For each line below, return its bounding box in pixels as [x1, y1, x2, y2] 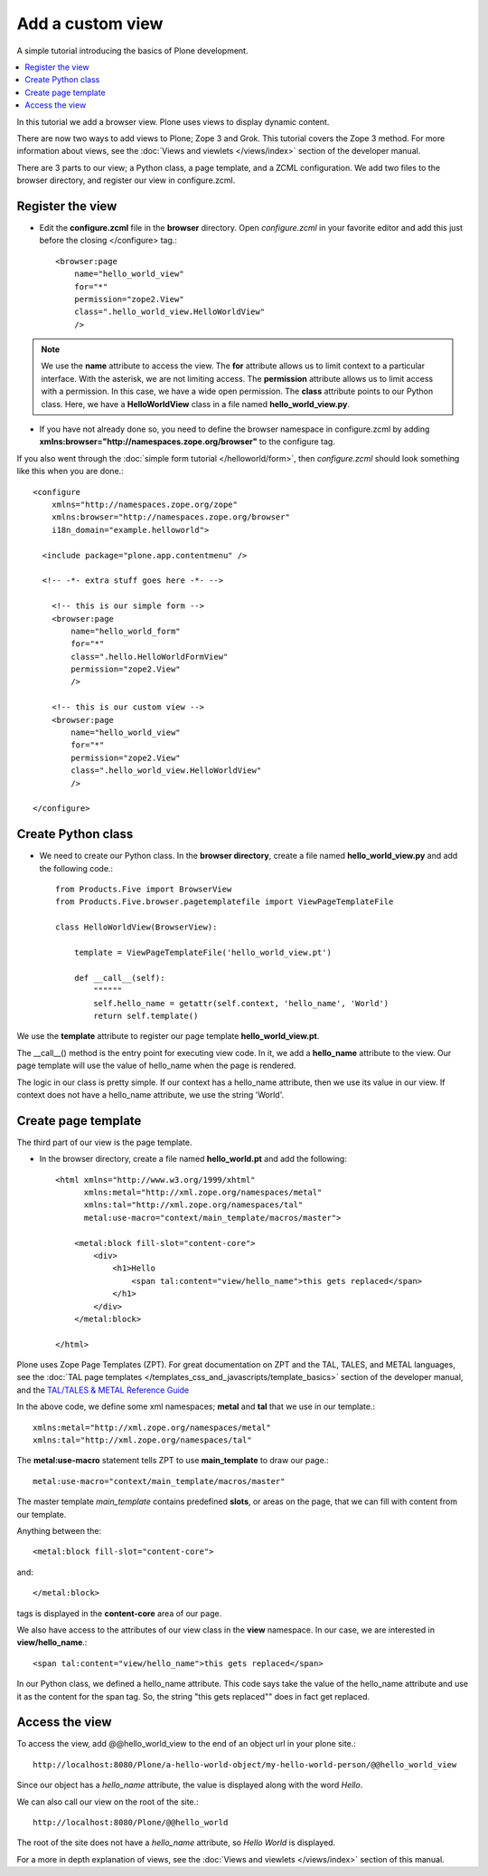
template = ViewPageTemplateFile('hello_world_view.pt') [73, 948, 332, 958]
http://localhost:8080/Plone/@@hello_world [33, 1817, 229, 1827]
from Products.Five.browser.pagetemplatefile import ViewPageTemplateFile [55, 897, 394, 907]
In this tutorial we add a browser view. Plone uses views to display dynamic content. [16, 116, 330, 127]
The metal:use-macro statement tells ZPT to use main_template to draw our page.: [16, 1455, 329, 1466]
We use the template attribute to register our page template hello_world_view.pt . [16, 1031, 320, 1042]
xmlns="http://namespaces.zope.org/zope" [51, 500, 239, 509]
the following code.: [39, 862, 113, 873]
